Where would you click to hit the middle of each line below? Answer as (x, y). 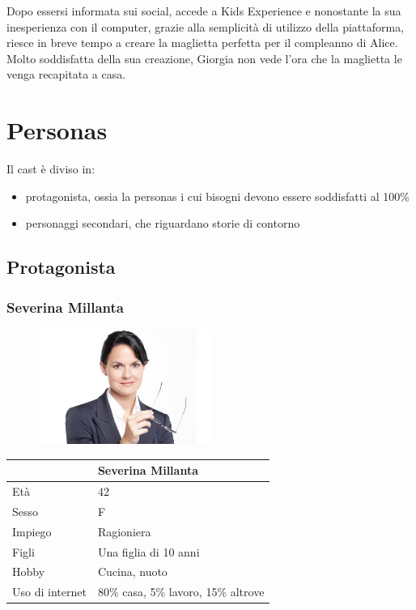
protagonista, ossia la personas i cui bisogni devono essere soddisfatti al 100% (217, 196)
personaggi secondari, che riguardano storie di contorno (163, 223)
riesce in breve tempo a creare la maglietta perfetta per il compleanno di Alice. (202, 43)
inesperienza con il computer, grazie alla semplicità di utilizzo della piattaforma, (206, 26)
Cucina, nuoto (132, 572)
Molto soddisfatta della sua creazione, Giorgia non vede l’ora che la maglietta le (204, 58)
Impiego (32, 531)
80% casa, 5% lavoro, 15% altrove (181, 592)
